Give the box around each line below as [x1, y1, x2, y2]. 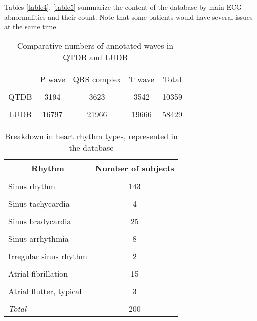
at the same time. [4, 21, 58, 32]
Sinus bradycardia [8, 215, 71, 227]
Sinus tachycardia [8, 197, 70, 209]
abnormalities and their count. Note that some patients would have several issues [4, 11, 253, 22]
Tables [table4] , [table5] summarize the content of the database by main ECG [4, 2, 242, 12]
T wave [129, 73, 154, 85]
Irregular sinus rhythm [8, 250, 87, 262]
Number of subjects [95, 162, 174, 174]
